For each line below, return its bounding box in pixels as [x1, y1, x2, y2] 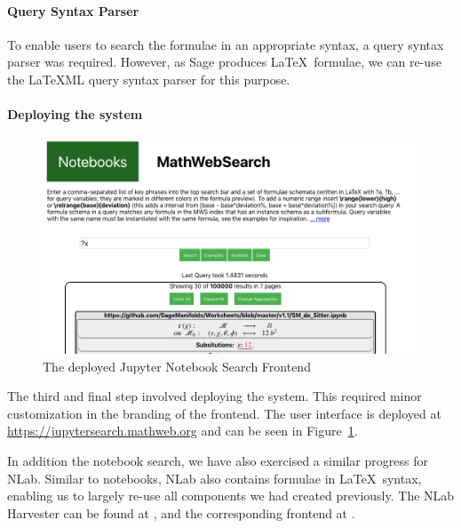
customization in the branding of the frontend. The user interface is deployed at [7, 404, 441, 422]
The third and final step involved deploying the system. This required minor [7, 387, 422, 405]
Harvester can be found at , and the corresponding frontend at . [7, 503, 355, 522]
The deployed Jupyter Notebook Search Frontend [43, 356, 311, 375]
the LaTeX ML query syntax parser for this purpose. [7, 69, 290, 88]
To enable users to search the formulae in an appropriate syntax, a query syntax [7, 35, 444, 53]
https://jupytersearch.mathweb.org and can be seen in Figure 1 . [7, 421, 358, 440]
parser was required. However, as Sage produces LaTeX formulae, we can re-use [7, 52, 441, 71]
